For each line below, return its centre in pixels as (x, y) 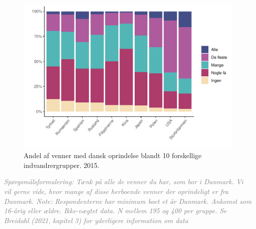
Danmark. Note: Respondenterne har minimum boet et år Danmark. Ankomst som (128, 201)
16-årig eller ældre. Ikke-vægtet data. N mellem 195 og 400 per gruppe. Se (115, 211)
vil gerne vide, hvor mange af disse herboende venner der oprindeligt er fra (116, 191)
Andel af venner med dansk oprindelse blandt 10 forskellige (113, 155)
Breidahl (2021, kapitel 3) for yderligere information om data (96, 220)
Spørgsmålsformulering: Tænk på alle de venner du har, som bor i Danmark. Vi (124, 181)
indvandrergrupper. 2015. (62, 165)
